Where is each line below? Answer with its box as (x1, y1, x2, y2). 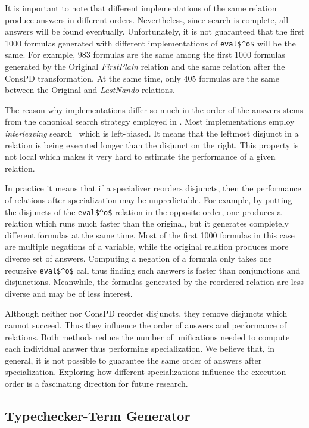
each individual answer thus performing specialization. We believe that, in (5, 342, 275, 355)
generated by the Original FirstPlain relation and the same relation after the (5, 60, 285, 73)
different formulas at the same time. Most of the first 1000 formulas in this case (5, 228, 295, 241)
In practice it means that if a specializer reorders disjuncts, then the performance (5, 182, 301, 194)
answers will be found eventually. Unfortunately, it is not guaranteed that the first (5, 25, 305, 38)
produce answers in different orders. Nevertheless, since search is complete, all (5, 13, 289, 26)
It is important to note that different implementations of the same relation (5, 2, 277, 14)
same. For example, (5, 48, 76, 61)
